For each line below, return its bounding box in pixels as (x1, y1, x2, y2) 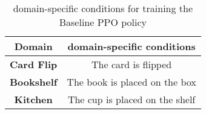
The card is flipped (91, 57, 172, 71)
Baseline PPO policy (59, 15, 147, 29)
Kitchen (14, 92, 53, 106)
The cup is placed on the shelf (67, 92, 196, 106)
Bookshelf (10, 75, 58, 89)
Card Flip (10, 57, 58, 71)
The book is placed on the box (67, 75, 196, 89)
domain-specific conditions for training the (13, 1, 193, 15)
